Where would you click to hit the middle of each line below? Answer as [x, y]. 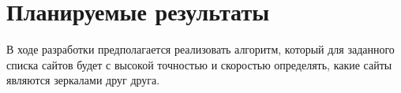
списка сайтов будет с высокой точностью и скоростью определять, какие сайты [199, 64]
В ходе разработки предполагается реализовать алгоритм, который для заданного [200, 49]
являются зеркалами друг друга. [83, 80]
